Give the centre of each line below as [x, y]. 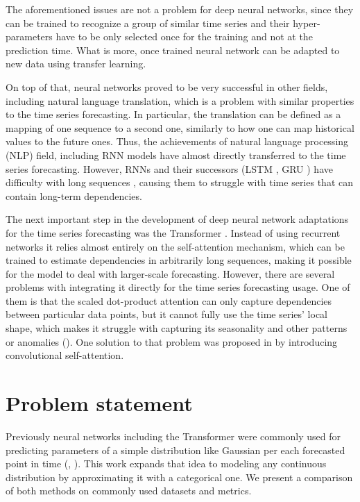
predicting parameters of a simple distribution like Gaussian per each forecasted [175, 450]
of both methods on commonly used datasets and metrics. [129, 491]
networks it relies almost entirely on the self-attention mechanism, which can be [175, 246]
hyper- [307, 23]
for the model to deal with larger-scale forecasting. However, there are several [170, 273]
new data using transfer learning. [76, 64]
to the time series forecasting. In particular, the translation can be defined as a [173, 114]
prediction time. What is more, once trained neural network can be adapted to [173, 50]
